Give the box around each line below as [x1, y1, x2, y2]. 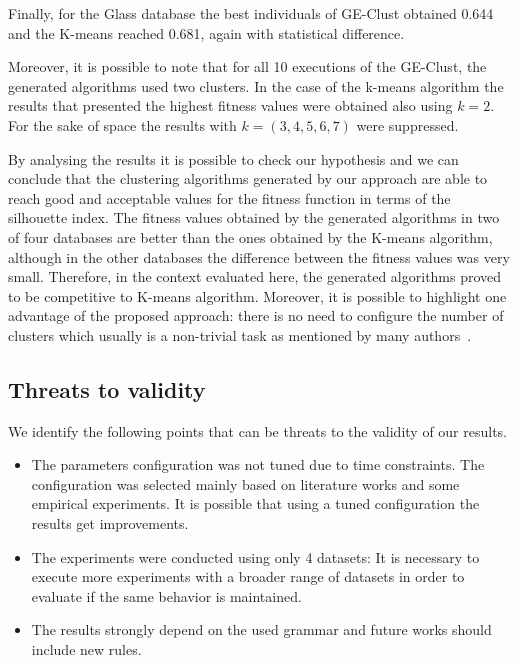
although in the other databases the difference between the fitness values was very [8, 246, 510, 267]
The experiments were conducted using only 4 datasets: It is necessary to [31, 546, 480, 567]
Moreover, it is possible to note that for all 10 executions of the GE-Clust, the [8, 56, 487, 77]
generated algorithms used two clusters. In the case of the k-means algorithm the [8, 75, 504, 96]
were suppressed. [356, 114, 459, 135]
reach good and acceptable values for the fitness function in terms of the [8, 187, 451, 208]
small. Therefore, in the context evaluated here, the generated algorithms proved [8, 266, 502, 287]
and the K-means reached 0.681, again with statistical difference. [8, 22, 405, 43]
